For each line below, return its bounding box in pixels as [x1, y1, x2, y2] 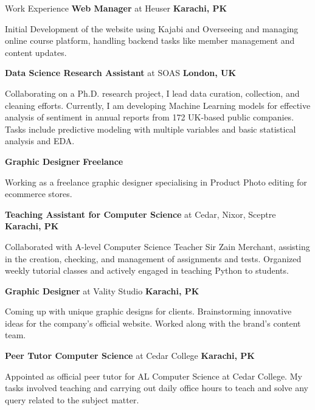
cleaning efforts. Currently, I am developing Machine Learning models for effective [5, 99, 311, 111]
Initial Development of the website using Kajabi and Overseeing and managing [5, 22, 299, 35]
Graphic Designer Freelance [5, 155, 123, 167]
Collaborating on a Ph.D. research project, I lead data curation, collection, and [5, 86, 300, 99]
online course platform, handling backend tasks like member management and [5, 34, 295, 47]
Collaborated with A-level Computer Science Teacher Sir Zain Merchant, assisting [5, 240, 310, 252]
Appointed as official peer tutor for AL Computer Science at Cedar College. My [5, 369, 302, 382]
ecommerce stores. [5, 187, 72, 200]
